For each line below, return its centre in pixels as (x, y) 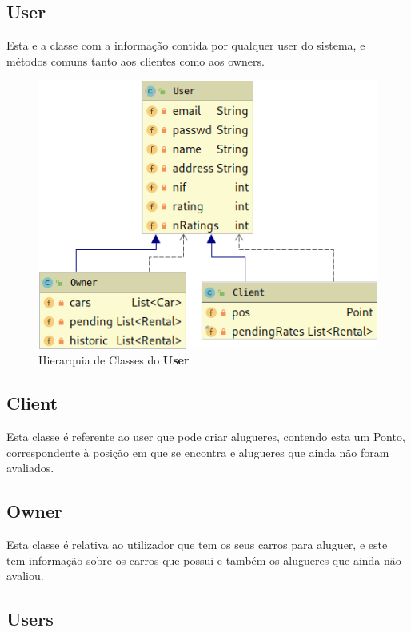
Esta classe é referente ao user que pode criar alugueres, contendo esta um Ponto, (206, 437)
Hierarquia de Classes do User (114, 360)
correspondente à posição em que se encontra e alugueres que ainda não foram (198, 452)
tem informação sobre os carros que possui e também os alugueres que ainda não (204, 560)
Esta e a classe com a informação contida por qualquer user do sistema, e (186, 45)
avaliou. (25, 576)
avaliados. (30, 468)
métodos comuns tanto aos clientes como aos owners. (136, 60)
